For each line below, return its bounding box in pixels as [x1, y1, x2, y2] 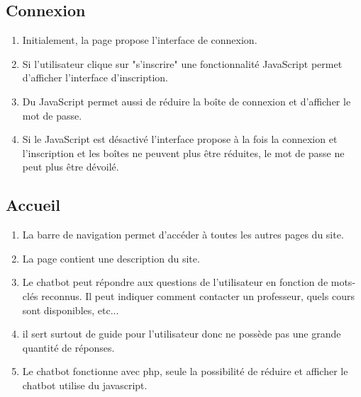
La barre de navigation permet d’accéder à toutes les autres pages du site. [22, 227, 344, 242]
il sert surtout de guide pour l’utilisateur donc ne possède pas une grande [22, 326, 341, 341]
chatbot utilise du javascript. [22, 377, 148, 392]
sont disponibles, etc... [22, 302, 119, 317]
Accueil [6, 194, 60, 216]
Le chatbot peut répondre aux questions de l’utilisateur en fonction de [22, 275, 328, 289]
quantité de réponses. [22, 340, 115, 355]
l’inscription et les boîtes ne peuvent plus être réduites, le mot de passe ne [22, 145, 345, 160]
